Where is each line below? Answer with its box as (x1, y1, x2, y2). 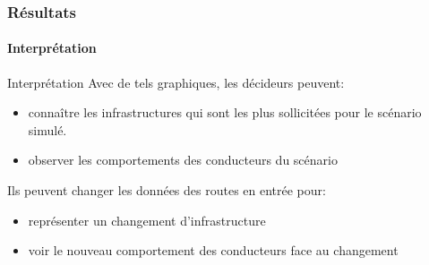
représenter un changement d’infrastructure (28, 210, 266, 229)
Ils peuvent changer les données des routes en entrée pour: (7, 181, 326, 200)
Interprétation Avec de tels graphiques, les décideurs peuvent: (7, 73, 345, 91)
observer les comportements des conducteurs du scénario (28, 150, 338, 169)
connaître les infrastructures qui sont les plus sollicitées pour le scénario (28, 103, 422, 122)
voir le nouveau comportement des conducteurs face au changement (28, 241, 399, 260)
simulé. (28, 120, 67, 139)
